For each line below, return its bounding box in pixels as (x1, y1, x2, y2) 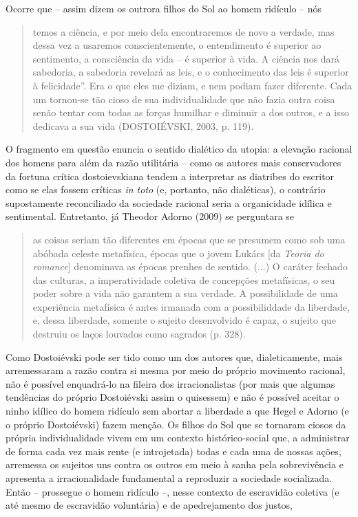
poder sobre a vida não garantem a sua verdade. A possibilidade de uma (32, 286, 338, 300)
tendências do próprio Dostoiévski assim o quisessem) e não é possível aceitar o (6, 390, 339, 404)
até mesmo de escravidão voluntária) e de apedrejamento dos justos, (6, 498, 293, 512)
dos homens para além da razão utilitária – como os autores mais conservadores (6, 155, 341, 169)
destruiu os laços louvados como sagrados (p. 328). (32, 327, 246, 341)
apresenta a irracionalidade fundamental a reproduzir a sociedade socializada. (6, 471, 333, 485)
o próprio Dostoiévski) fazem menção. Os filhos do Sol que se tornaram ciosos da (6, 417, 346, 431)
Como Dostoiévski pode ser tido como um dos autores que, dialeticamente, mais (6, 349, 343, 364)
